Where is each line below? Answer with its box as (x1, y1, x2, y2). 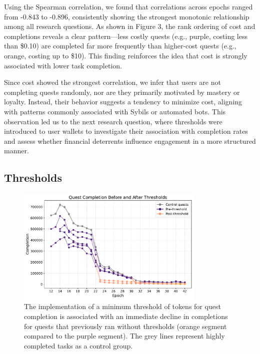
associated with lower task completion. (4, 60, 122, 70)
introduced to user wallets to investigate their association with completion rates (4, 126, 248, 136)
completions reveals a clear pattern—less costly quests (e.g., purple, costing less (4, 30, 247, 41)
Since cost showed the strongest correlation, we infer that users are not (4, 77, 221, 87)
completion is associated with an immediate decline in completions (24, 311, 228, 321)
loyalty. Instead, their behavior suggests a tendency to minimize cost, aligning (4, 96, 242, 107)
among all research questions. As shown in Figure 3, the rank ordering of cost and (4, 21, 255, 31)
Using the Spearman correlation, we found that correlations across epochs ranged (4, 1, 253, 11)
